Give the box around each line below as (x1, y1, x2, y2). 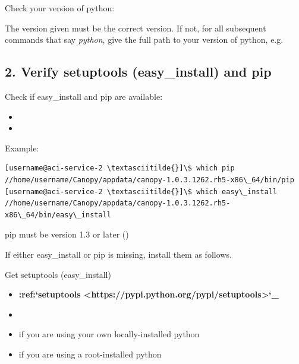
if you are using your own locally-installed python (18, 328, 200, 340)
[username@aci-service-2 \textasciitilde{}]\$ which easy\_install (5, 187, 278, 196)
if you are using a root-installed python (18, 347, 162, 360)
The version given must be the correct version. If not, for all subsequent (5, 21, 266, 34)
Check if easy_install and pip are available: (5, 90, 163, 102)
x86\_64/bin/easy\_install (5, 210, 111, 219)
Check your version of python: (5, 2, 115, 14)
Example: (5, 141, 39, 154)
